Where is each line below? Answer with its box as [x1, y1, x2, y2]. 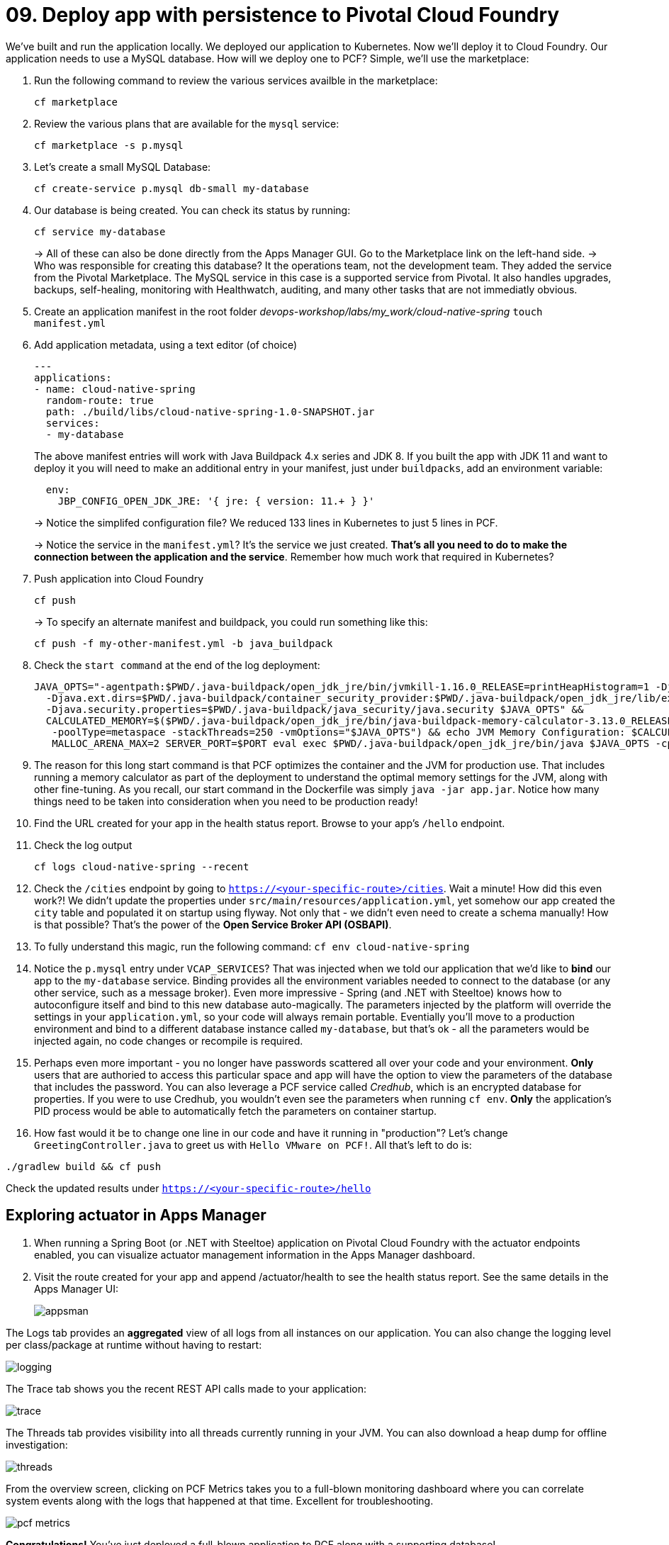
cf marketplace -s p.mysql [34, 139, 184, 151]
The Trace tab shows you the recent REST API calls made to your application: [6, 1382, 367, 1395]
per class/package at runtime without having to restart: [6, 1338, 262, 1351]
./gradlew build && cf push [6, 1160, 162, 1172]
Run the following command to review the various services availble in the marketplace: [34, 74, 438, 86]
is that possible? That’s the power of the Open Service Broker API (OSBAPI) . [34, 918, 392, 931]
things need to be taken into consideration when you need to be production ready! [34, 794, 418, 807]
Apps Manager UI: [34, 1282, 118, 1295]
